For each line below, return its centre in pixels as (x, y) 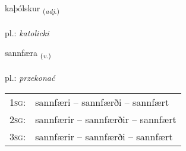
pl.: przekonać (30, 78)
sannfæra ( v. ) (28, 54)
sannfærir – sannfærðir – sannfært (106, 119)
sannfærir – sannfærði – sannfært (104, 136)
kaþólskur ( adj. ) (32, 9)
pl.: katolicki (27, 32)
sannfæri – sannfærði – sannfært (102, 102)
